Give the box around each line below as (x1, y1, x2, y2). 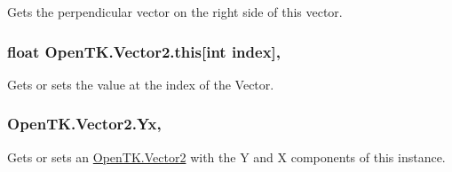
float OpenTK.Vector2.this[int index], (7, 40, 282, 62)
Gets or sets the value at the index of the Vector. (7, 74, 274, 93)
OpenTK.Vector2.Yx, (7, 113, 162, 135)
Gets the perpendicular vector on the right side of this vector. (7, 3, 343, 20)
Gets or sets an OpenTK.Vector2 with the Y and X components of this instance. (7, 147, 446, 166)
